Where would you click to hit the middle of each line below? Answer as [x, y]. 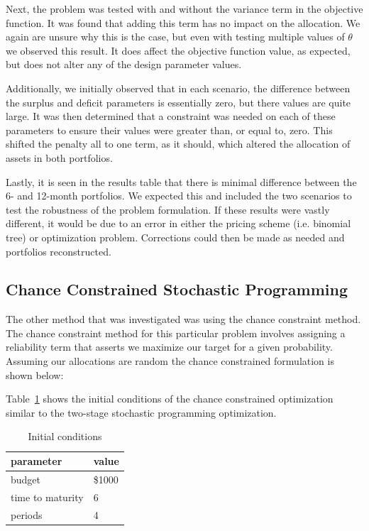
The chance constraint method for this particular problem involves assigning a [176, 333]
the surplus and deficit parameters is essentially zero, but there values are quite [178, 102]
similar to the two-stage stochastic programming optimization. [141, 412]
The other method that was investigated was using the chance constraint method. [183, 319]
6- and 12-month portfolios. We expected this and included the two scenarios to [179, 196]
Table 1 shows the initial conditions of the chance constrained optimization [170, 399]
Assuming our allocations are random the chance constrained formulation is [170, 361]
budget [26, 479]
